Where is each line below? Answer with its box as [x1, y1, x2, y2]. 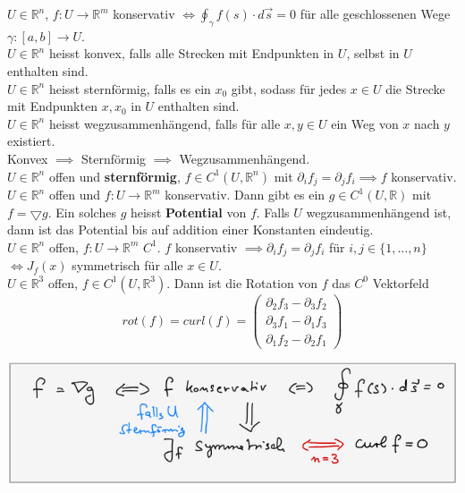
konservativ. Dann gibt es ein [165, 185, 325, 203]
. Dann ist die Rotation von [166, 273, 318, 292]
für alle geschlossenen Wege [300, 4, 451, 22]
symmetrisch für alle [72, 256, 183, 275]
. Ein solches [47, 202, 116, 221]
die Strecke [385, 79, 445, 98]
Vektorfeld [372, 273, 429, 292]
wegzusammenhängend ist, [306, 202, 452, 221]
